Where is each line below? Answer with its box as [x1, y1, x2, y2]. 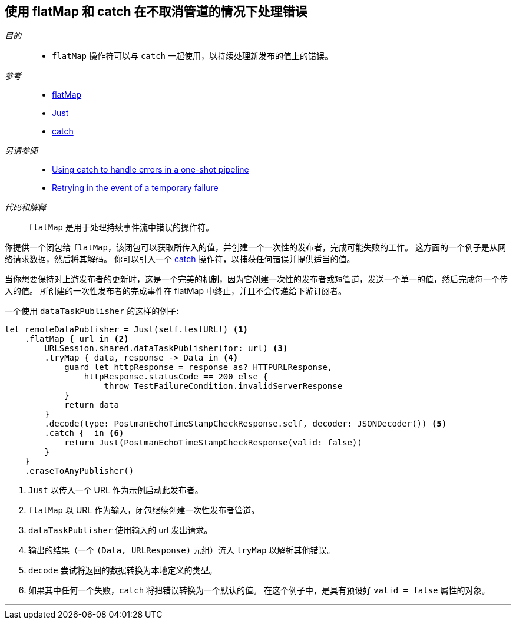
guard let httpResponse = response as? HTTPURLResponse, [64, 362, 333, 372]
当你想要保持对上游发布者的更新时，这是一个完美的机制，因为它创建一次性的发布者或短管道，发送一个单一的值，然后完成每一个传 [5, 274, 508, 285]
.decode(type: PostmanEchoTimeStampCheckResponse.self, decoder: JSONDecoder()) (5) [44, 419, 447, 429]
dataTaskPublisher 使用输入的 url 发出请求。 [28, 525, 213, 536]
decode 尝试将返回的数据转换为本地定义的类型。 [28, 565, 217, 576]
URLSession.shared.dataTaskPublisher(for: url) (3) [44, 344, 288, 354]
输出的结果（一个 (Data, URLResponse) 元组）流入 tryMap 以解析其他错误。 [28, 545, 335, 556]
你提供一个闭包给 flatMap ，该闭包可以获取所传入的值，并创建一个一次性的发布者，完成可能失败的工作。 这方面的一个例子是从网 [5, 242, 506, 253]
